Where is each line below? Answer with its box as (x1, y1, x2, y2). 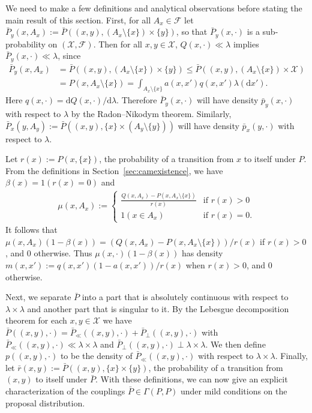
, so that (176, 25, 208, 38)
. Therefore (116, 94, 157, 106)
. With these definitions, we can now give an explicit (95, 373, 288, 385)
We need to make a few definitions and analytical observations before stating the (5, 2, 302, 14)
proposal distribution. (5, 396, 85, 409)
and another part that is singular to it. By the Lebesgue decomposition (27, 302, 289, 315)
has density (181, 247, 223, 259)
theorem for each (5, 314, 67, 327)
